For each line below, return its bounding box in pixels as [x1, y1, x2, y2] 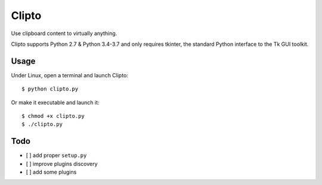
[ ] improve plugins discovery [26, 160, 98, 167]
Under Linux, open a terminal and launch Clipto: [11, 71, 128, 79]
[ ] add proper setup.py [26, 152, 87, 159]
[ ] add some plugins [26, 168, 77, 175]
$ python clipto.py [21, 86, 79, 92]
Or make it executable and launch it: [11, 99, 100, 106]
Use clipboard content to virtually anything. [11, 30, 117, 37]
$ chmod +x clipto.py [21, 113, 85, 120]
